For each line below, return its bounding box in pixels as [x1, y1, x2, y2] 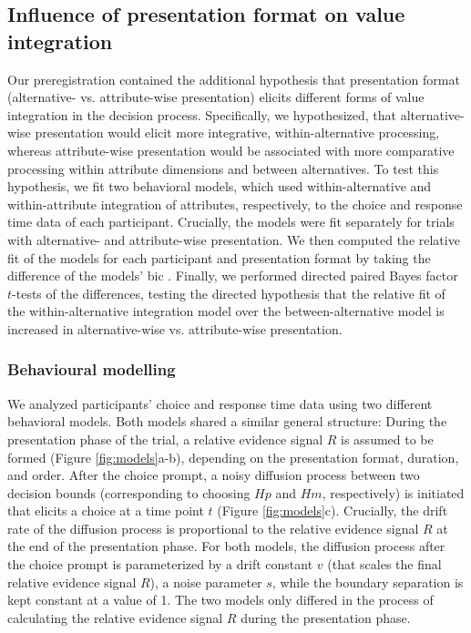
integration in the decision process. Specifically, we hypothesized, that [7, 105, 397, 124]
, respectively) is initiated [322, 483, 465, 502]
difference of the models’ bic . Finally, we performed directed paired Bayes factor [7, 266, 458, 285]
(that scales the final [327, 555, 442, 574]
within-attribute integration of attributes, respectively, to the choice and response [7, 194, 463, 213]
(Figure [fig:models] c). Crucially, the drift [217, 501, 448, 520]
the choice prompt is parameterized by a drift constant [7, 555, 313, 574]
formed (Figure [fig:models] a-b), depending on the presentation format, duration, [7, 447, 459, 466]
